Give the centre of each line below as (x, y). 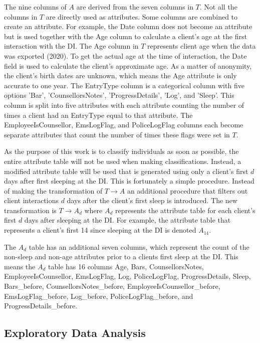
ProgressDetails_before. (41, 306)
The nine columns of (35, 7)
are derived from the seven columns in (135, 7)
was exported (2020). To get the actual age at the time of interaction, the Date (125, 55)
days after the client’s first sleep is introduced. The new (152, 200)
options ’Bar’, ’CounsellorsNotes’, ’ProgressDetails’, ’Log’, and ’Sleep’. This (119, 95)
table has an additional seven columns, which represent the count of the (139, 246)
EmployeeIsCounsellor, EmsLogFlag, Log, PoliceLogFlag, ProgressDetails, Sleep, (127, 276)
